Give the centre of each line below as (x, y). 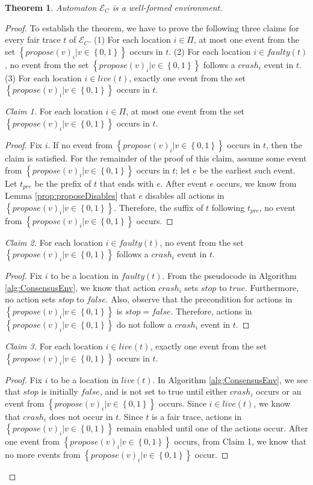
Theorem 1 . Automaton (51, 7)
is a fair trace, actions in (197, 416)
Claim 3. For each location (54, 346)
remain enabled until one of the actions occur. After (212, 428)
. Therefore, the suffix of (159, 207)
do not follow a (144, 324)
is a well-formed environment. (167, 7)
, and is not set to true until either (163, 391)
